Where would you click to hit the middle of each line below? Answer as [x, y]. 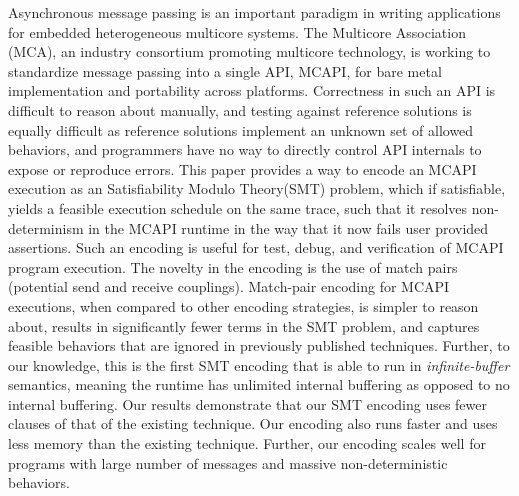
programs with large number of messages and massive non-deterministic [228, 462]
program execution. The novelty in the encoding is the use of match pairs [233, 266]
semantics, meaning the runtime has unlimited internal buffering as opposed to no [259, 384]
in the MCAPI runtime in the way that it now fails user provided [288, 227]
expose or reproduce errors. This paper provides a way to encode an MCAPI [242, 168]
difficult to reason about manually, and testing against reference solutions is [240, 109]
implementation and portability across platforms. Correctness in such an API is [252, 90]
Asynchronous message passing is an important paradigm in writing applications [254, 12]
